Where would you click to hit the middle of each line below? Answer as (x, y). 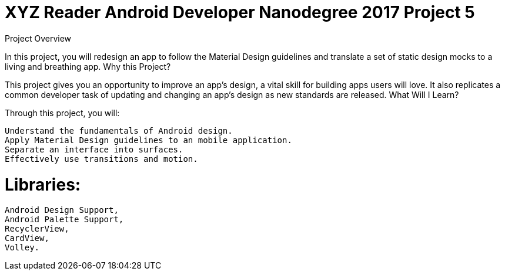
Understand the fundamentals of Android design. (119, 130)
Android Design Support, (62, 210)
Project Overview (38, 38)
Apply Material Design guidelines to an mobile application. (148, 140)
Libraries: (43, 184)
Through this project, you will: (62, 113)
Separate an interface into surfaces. (94, 149)
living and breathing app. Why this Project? (88, 66)
